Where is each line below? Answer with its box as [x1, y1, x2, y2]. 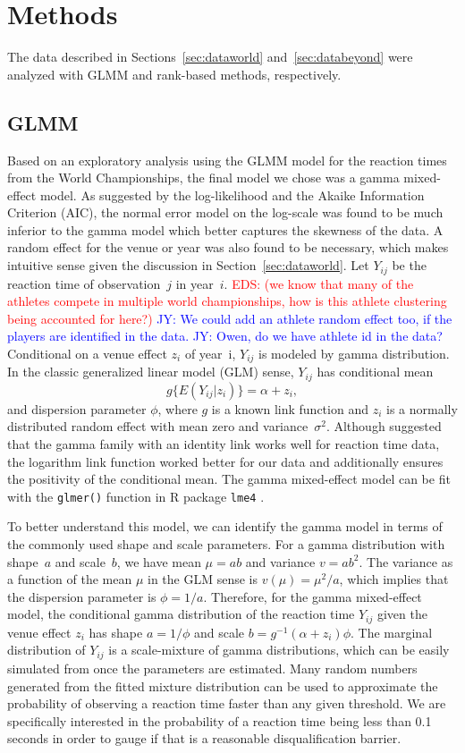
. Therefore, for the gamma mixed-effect [203, 587, 422, 605]
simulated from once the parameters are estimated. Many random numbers [7, 658, 418, 677]
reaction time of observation [7, 274, 161, 292]
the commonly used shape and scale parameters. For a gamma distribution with [7, 535, 445, 554]
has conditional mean [317, 362, 434, 381]
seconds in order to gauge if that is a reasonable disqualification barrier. [7, 729, 402, 748]
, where [157, 399, 198, 418]
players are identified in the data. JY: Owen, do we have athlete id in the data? [7, 326, 443, 345]
